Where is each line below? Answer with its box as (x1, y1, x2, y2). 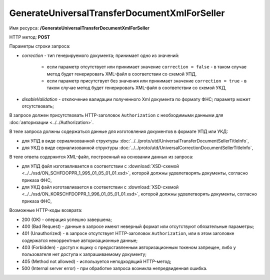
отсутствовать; (21, 103, 54, 109)
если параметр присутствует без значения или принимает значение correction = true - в (46, 77, 247, 83)
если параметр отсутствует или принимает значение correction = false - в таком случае (46, 64, 247, 70)
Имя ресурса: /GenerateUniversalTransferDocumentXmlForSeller (9, 25, 149, 31)
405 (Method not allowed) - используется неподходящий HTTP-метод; (21, 258, 171, 264)
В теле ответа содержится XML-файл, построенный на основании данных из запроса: (9, 154, 193, 160)
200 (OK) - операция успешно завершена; (21, 216, 112, 222)
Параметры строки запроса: (9, 43, 70, 49)
